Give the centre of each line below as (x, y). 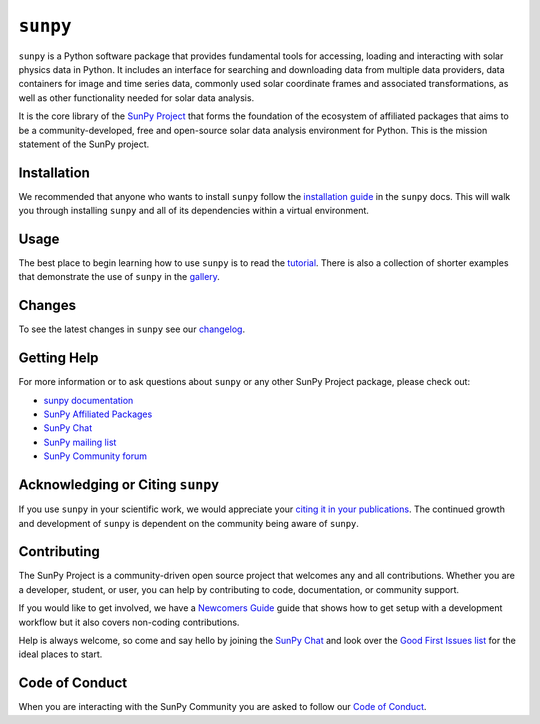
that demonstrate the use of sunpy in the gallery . (119, 277)
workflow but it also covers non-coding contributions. (129, 622)
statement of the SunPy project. (84, 144)
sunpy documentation (88, 400)
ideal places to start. (60, 654)
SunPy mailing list (80, 442)
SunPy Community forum (95, 456)
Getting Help (58, 358)
